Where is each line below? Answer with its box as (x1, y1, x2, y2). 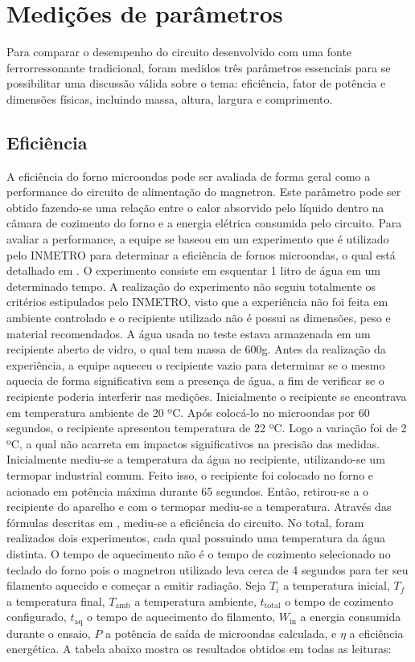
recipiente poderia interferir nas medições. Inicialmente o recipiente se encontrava (6, 388, 407, 405)
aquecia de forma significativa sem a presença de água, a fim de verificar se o (6, 372, 384, 389)
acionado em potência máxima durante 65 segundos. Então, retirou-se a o (6, 482, 369, 499)
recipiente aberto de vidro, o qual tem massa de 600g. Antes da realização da (6, 341, 386, 358)
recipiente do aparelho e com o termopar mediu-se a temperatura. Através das (6, 498, 392, 515)
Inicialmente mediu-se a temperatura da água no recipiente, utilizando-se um (6, 451, 385, 468)
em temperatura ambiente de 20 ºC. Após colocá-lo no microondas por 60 (6, 403, 370, 420)
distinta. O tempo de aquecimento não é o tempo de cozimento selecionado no (6, 545, 391, 562)
